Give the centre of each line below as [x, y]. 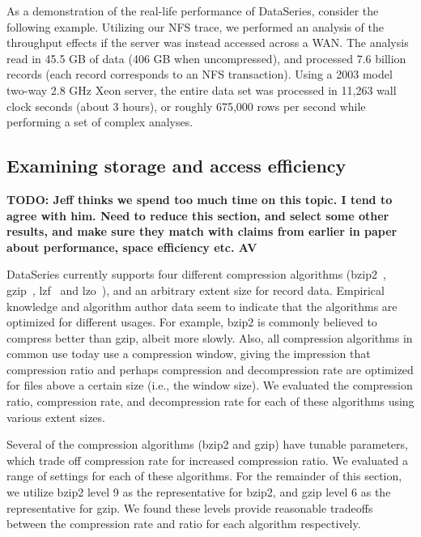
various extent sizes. [56, 417]
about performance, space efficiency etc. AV [132, 247]
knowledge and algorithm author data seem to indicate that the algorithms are [202, 306]
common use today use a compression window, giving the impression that [189, 354]
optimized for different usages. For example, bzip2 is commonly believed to [192, 322]
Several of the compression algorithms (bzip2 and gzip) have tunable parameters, [207, 444]
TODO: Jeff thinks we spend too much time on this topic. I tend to [200, 199]
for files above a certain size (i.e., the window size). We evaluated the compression [210, 385]
